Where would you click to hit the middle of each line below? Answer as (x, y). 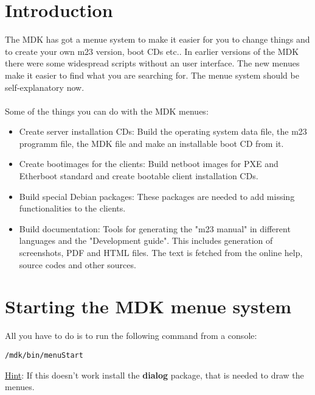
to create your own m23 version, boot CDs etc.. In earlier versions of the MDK (152, 51)
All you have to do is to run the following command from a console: (131, 336)
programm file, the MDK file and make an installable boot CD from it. (151, 143)
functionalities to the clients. (72, 208)
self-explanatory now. (45, 87)
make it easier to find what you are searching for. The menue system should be (152, 75)
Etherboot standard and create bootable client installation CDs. (139, 176)
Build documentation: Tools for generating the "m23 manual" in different (155, 228)
